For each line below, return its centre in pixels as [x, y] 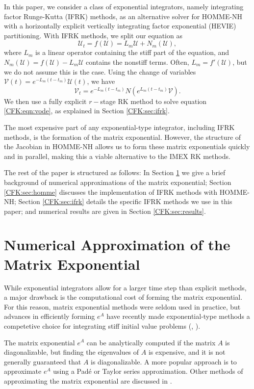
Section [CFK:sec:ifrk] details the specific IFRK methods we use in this [125, 201]
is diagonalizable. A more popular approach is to [164, 361]
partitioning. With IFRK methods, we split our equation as [93, 35]
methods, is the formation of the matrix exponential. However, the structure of [123, 137]
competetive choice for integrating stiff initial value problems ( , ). [102, 325]
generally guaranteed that [43, 361]
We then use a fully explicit [45, 101]
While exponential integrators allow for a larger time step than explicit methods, [125, 287]
